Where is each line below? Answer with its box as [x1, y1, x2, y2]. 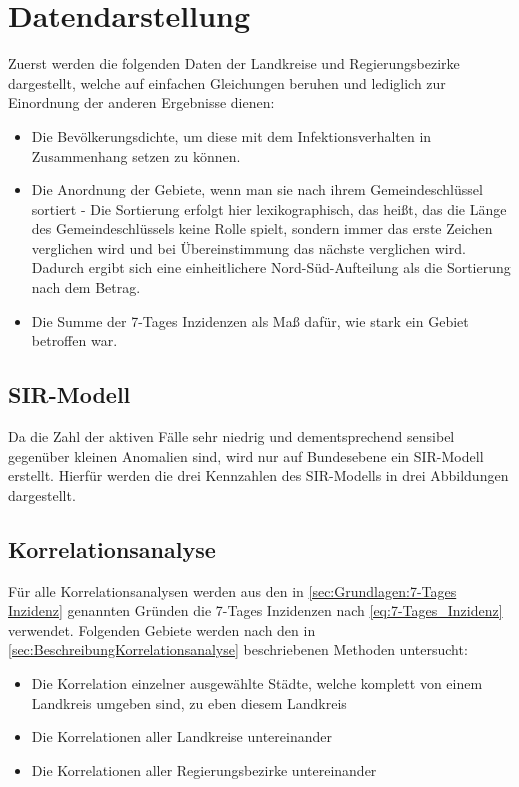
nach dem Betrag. [31, 277, 141, 298]
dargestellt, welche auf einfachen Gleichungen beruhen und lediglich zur [8, 72, 446, 93]
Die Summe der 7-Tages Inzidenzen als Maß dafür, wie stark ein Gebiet [31, 310, 469, 331]
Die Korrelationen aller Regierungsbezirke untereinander [31, 759, 377, 780]
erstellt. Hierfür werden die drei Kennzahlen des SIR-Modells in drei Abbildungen [8, 465, 509, 486]
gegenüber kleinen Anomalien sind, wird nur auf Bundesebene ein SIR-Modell [8, 445, 484, 466]
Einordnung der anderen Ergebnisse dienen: [8, 92, 275, 113]
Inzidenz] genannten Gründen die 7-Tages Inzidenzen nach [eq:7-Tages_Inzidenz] [8, 600, 503, 621]
